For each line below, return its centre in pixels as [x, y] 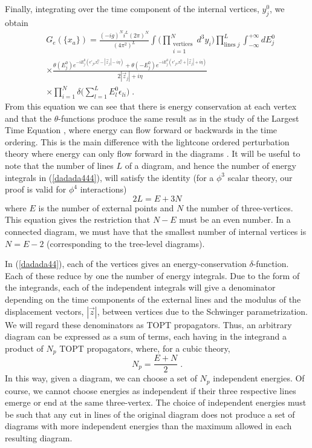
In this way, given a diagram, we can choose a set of [101, 378]
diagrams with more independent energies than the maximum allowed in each [148, 426]
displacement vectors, [44, 311]
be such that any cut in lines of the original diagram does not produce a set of [150, 414]
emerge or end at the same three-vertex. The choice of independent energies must [156, 402]
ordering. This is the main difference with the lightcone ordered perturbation [147, 141]
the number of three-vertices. [239, 207]
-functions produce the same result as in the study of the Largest [179, 118]
